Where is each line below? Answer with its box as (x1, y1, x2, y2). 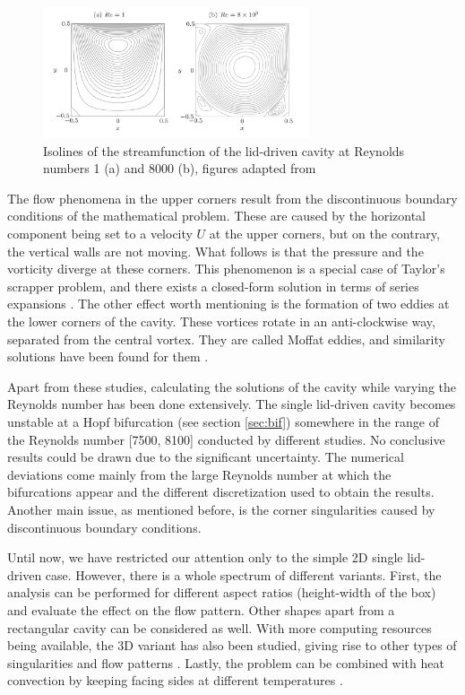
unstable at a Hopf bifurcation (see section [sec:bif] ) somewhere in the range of (7, 412, 439, 430)
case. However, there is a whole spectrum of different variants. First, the (45, 565, 442, 584)
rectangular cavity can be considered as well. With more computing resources (7, 618, 432, 637)
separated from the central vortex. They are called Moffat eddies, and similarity (7, 329, 445, 348)
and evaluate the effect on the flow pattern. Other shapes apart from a (7, 600, 395, 619)
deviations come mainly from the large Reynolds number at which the (7, 465, 392, 483)
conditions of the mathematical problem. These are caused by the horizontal (7, 206, 426, 225)
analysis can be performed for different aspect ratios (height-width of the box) (7, 583, 436, 602)
